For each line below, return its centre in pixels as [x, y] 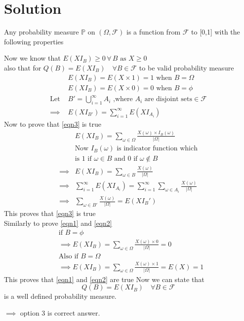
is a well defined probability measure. [60, 296]
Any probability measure [41, 32]
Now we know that [32, 58]
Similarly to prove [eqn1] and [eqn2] [58, 223]
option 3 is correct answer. [60, 313]
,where [123, 99]
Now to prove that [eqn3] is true [53, 124]
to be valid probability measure [186, 67]
